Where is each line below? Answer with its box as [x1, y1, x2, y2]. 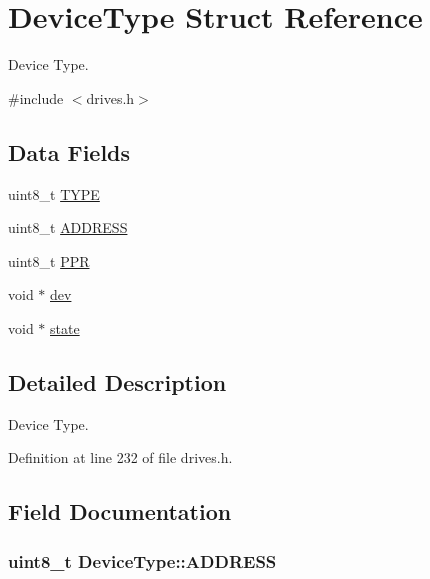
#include [8, 87, 64, 108]
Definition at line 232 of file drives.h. [8, 447, 233, 468]
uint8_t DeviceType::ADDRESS [8, 548, 277, 573]
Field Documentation [8, 496, 232, 527]
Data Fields [8, 136, 131, 167]
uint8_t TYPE [8, 183, 100, 204]
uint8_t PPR [8, 250, 90, 271]
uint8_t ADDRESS [8, 217, 128, 238]
